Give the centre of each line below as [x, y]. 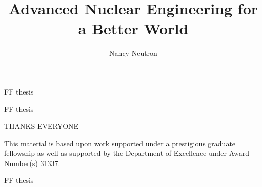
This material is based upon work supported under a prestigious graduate [120, 143]
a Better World [133, 28]
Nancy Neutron [133, 53]
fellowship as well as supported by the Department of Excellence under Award [127, 153]
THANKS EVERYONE [42, 126]
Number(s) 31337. [32, 163]
